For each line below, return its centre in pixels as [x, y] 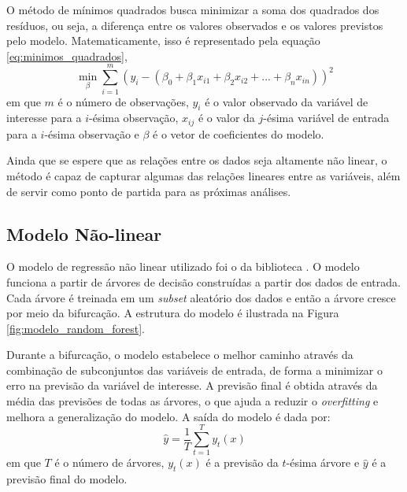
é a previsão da [242, 462]
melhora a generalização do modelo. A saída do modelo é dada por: [168, 416]
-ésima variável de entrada [326, 118]
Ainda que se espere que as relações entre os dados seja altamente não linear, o [197, 160]
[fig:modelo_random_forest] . [76, 328]
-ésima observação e [92, 133]
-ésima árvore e [323, 462]
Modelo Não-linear [84, 233]
